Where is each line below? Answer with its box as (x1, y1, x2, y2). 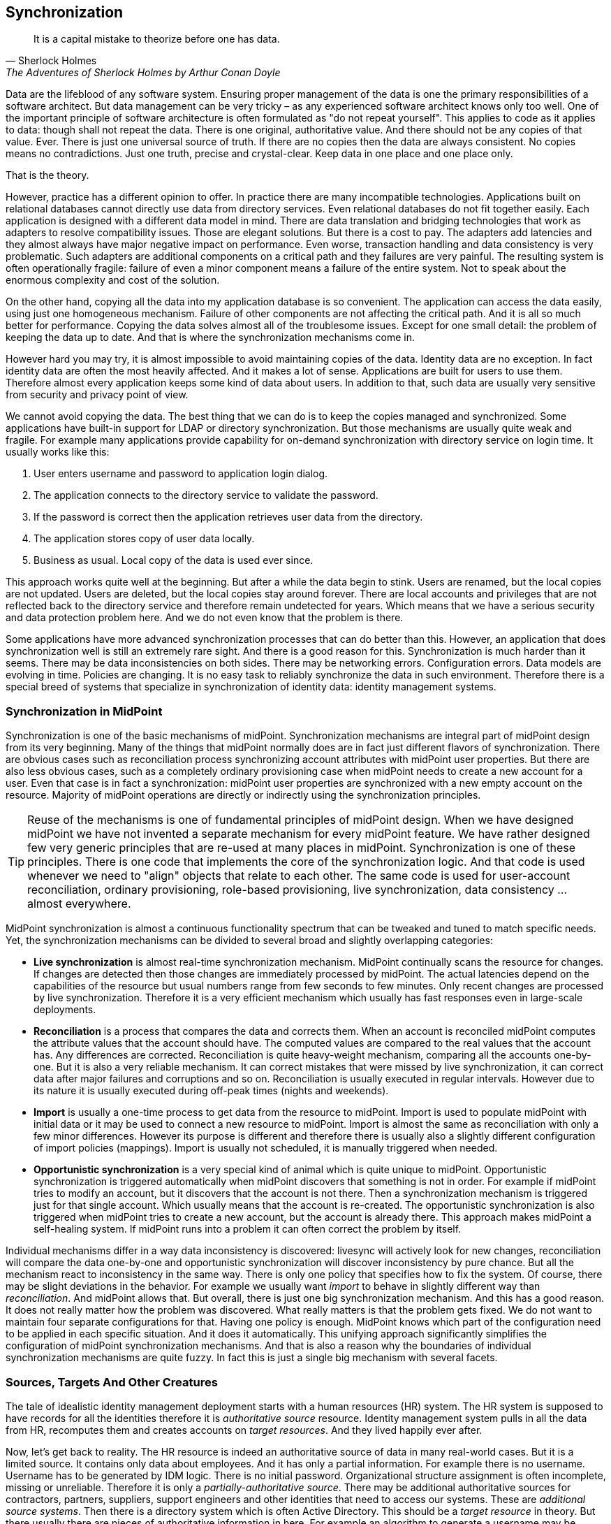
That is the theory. (6, 169, 89, 182)
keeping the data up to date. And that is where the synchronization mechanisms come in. (6, 331, 415, 344)
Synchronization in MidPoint (6, 704, 163, 718)
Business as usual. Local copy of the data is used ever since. (34, 554, 314, 567)
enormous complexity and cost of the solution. (6, 274, 220, 286)
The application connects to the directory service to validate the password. (34, 489, 378, 502)
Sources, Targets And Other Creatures (6, 1374, 218, 1389)
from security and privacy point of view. (6, 389, 189, 401)
